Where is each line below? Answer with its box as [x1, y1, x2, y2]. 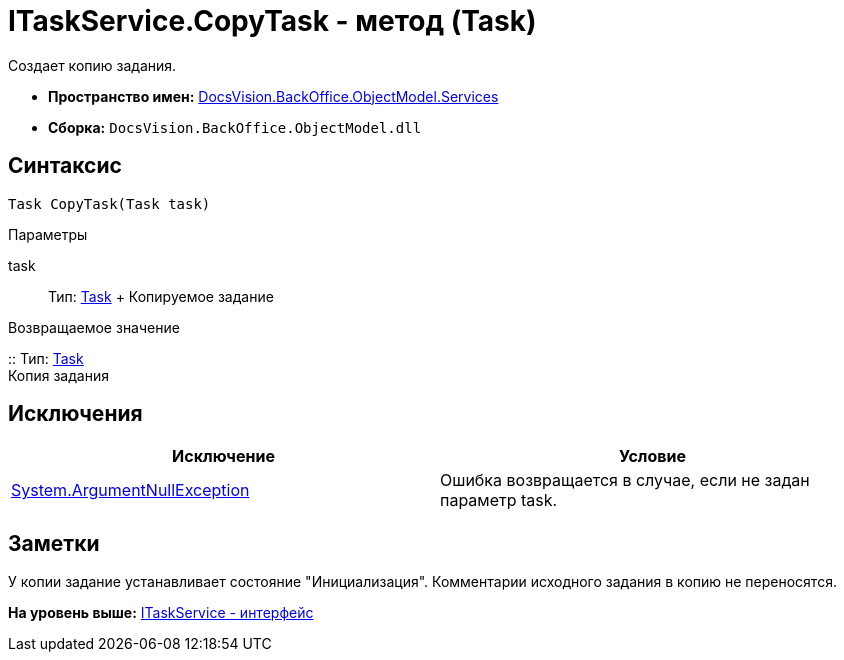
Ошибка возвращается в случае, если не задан [440, 470, 810, 491]
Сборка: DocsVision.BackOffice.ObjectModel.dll [48, 118, 422, 136]
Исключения [8, 401, 143, 427]
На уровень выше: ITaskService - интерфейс [8, 604, 314, 622]
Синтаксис [8, 153, 122, 179]
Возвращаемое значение [8, 318, 180, 336]
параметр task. [440, 490, 558, 511]
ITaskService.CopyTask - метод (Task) [8, 4, 537, 38]
